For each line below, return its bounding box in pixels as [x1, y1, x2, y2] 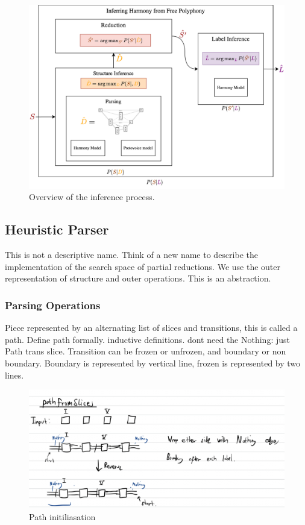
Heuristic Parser [5, 220, 109, 239]
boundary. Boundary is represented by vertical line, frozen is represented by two [5, 356, 301, 369]
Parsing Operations [5, 297, 101, 312]
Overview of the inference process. [29, 190, 155, 203]
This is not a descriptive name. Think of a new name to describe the [5, 248, 258, 261]
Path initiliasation [29, 510, 96, 523]
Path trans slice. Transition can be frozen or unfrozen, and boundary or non [5, 345, 286, 357]
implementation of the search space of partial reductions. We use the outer [5, 260, 281, 272]
